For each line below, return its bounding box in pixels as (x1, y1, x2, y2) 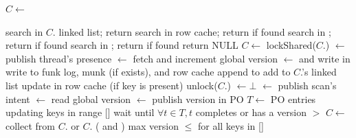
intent (5, 91, 30, 106)
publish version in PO (152, 91, 244, 106)
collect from (5, 118, 55, 133)
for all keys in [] (197, 118, 264, 133)
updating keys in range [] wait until (5, 105, 155, 119)
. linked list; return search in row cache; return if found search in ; (52, 24, 331, 38)
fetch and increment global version (133, 51, 278, 65)
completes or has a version (195, 105, 307, 119)
